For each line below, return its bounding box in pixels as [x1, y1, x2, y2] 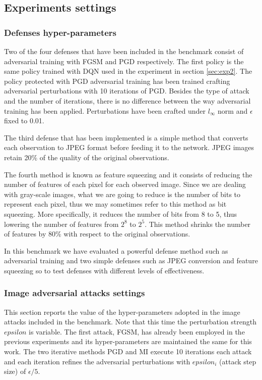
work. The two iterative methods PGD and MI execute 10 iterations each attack [4, 346, 252, 357]
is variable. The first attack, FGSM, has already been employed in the [29, 326, 245, 337]
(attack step [219, 356, 256, 366]
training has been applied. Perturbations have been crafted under [4, 105, 206, 116]
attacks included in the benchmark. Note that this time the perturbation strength [4, 316, 256, 327]
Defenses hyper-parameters [4, 26, 116, 38]
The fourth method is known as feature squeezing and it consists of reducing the [4, 169, 252, 179]
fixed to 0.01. [4, 115, 44, 126]
